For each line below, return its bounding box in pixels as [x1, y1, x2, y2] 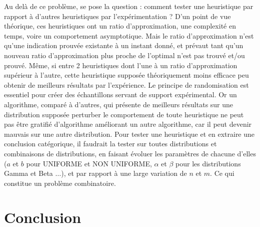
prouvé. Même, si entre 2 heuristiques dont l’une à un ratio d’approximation [4, 60, 237, 70]
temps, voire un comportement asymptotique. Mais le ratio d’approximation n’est [4, 30, 254, 41]
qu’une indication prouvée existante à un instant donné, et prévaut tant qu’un [4, 40, 243, 51]
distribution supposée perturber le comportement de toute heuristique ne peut [4, 109, 244, 119]
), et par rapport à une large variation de [61, 168, 187, 178]
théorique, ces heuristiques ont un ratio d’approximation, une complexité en [4, 21, 236, 31]
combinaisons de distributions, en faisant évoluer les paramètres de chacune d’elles [4, 148, 256, 158]
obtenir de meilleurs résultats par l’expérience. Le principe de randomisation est [4, 79, 249, 90]
